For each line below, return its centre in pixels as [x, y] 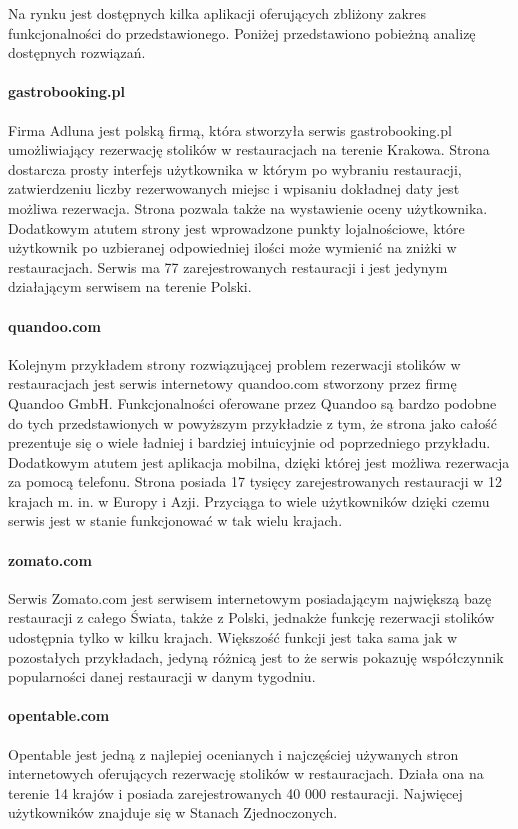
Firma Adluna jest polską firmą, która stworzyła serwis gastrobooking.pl [230, 129]
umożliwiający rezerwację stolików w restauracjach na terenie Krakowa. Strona [249, 149]
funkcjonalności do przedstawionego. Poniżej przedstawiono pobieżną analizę [242, 32]
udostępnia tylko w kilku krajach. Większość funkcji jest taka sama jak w [233, 637]
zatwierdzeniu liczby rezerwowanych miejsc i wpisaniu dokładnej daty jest [234, 188]
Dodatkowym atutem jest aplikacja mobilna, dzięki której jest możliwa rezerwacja [259, 461]
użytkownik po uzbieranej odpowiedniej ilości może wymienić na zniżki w [232, 247]
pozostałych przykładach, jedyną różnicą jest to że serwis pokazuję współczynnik [256, 656]
